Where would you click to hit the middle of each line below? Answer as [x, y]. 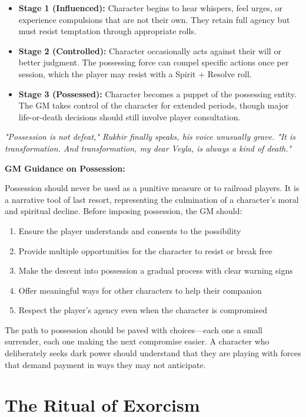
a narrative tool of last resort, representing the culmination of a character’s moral [152, 199]
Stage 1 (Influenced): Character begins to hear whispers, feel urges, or [150, 8]
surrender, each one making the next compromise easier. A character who [137, 341]
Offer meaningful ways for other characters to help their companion [140, 290]
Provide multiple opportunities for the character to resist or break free [145, 250]
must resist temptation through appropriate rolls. [107, 31]
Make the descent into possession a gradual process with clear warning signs [156, 270]
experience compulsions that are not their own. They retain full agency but [154, 19]
